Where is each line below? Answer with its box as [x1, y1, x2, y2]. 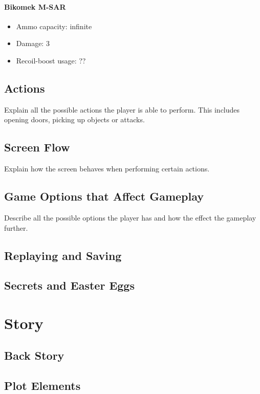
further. [4, 222, 28, 233]
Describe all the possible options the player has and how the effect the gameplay [4, 212, 256, 223]
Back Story [4, 347, 64, 363]
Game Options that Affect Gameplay [4, 188, 204, 204]
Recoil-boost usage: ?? [16, 55, 86, 65]
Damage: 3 [16, 38, 50, 49]
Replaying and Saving [4, 247, 122, 263]
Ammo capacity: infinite [16, 20, 92, 31]
